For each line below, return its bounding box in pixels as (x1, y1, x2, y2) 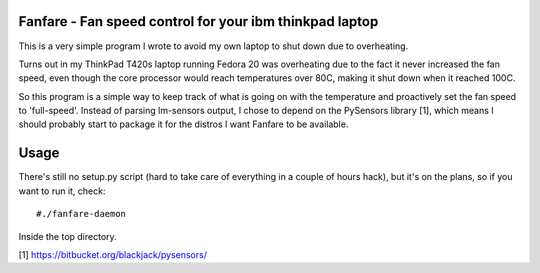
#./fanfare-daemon (36, 208, 127, 220)
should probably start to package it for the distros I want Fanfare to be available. (18, 118, 349, 130)
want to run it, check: (18, 185, 106, 197)
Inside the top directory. (18, 230, 117, 242)
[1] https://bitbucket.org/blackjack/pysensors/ (18, 248, 207, 260)
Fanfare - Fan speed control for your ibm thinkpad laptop (18, 13, 379, 30)
